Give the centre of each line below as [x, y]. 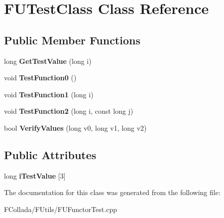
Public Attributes [50, 154]
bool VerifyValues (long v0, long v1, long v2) [75, 127]
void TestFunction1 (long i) [49, 94]
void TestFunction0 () [40, 78]
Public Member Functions [72, 40]
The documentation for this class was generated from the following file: [112, 192]
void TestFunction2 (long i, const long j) [69, 111]
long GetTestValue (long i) [48, 61]
